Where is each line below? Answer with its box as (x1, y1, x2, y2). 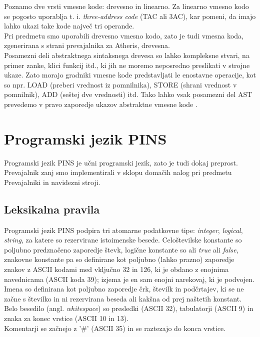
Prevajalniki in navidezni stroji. (4, 176, 100, 187)
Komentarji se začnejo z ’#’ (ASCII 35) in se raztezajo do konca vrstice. (4, 322, 226, 333)
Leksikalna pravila (4, 201, 100, 216)
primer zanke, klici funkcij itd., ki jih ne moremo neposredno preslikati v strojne (4, 59, 250, 70)
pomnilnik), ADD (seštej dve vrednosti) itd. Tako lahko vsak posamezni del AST (4, 89, 252, 99)
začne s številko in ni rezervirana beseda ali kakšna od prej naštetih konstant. (4, 293, 242, 303)
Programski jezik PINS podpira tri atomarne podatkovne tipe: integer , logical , (4, 224, 243, 235)
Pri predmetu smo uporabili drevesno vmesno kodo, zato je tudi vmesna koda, (4, 30, 244, 40)
